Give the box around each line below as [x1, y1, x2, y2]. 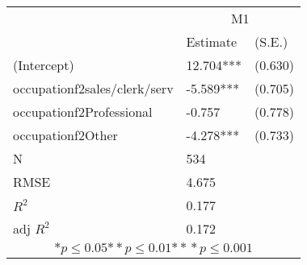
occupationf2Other [13, 126, 118, 144]
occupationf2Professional [13, 102, 153, 121]
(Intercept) [13, 56, 74, 74]
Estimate [186, 32, 238, 51]
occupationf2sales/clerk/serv [13, 79, 174, 97]
